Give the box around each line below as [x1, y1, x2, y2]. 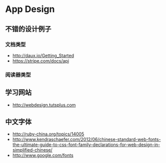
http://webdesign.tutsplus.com [12, 101, 76, 108]
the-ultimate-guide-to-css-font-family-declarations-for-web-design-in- [12, 141, 160, 148]
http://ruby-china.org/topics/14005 [12, 131, 84, 137]
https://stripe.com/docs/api [12, 57, 69, 63]
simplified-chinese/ [12, 147, 52, 153]
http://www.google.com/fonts [12, 152, 73, 158]
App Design [5, 3, 55, 15]
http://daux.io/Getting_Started [12, 52, 74, 58]
